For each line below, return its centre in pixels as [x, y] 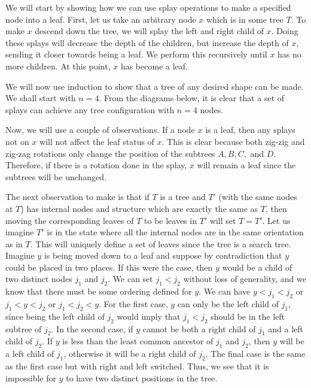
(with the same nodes [258, 197]
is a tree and [183, 197]
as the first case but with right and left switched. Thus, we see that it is [137, 366]
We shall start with [41, 98]
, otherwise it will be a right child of [130, 354]
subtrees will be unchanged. [56, 176]
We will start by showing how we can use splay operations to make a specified [148, 7]
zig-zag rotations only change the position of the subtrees [110, 153]
